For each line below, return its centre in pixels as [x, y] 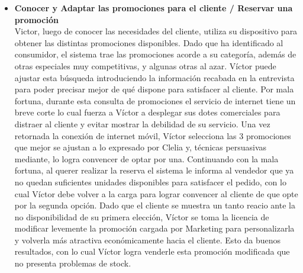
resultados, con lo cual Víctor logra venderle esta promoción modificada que [152, 251]
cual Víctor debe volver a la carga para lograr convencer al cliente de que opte [156, 193]
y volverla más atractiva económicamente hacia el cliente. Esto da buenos [148, 240]
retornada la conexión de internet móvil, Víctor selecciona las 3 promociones [153, 135]
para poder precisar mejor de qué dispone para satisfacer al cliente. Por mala [154, 89]
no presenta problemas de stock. [73, 263]
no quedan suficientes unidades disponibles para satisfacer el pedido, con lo [150, 182]
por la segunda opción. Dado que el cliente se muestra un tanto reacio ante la [155, 205]
